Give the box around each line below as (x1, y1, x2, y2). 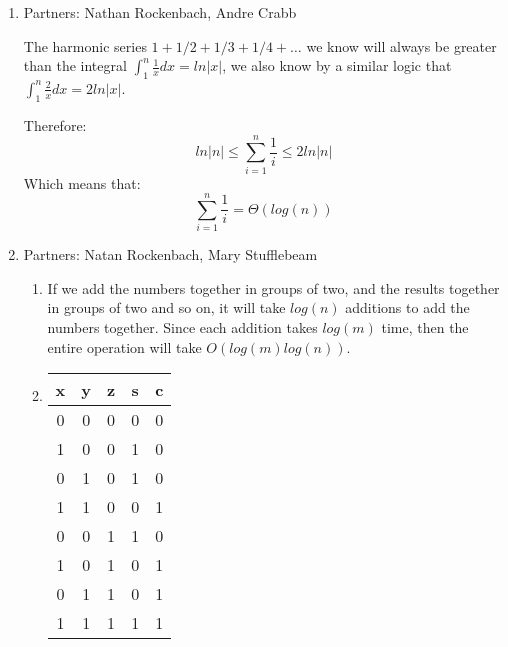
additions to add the (345, 297, 470, 318)
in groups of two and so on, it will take (47, 297, 286, 318)
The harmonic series (23, 35, 147, 56)
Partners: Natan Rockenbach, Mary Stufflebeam (23, 244, 318, 265)
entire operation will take (47, 336, 202, 357)
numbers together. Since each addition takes (47, 317, 318, 337)
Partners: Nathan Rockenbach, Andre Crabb (23, 2, 297, 22)
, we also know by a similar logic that (222, 55, 452, 76)
